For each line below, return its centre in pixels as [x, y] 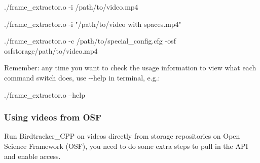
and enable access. [32, 156]
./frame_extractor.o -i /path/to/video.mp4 [71, 7]
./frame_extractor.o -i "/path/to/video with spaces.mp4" [93, 24]
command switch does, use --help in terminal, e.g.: [82, 77]
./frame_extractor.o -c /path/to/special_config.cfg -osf [90, 41]
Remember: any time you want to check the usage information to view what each [130, 68]
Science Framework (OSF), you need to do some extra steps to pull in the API [126, 146]
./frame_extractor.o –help [45, 94]
